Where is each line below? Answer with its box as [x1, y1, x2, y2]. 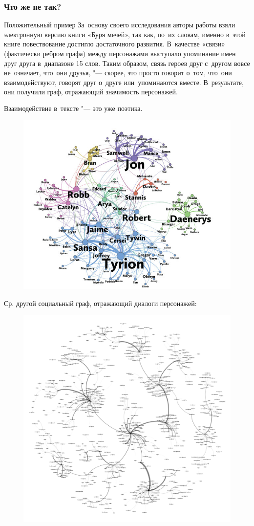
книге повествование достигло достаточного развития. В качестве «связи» [4, 39, 226, 49]
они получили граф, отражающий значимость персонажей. [4, 87, 178, 97]
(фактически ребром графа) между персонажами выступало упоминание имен [4, 48, 236, 58]
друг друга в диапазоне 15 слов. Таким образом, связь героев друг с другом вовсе [4, 58, 250, 68]
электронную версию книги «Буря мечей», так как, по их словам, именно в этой [4, 29, 246, 39]
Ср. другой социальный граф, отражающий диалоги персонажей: [4, 298, 197, 308]
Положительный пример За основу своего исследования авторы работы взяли [4, 20, 235, 30]
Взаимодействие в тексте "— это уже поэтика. [4, 103, 143, 113]
